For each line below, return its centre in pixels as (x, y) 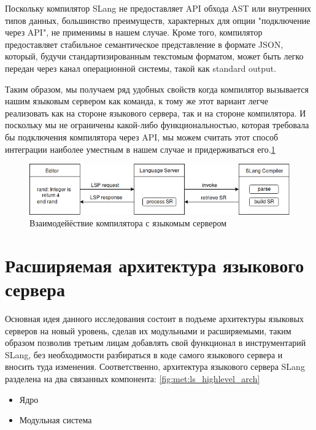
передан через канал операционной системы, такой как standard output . (141, 68)
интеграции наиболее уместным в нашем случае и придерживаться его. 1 (140, 149)
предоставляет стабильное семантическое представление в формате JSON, (144, 44)
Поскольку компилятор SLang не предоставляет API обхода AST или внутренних (158, 8)
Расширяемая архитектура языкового (155, 265)
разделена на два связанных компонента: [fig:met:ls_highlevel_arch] (133, 379)
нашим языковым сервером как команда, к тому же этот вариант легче (137, 101)
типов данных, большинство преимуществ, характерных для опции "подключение (158, 20)
